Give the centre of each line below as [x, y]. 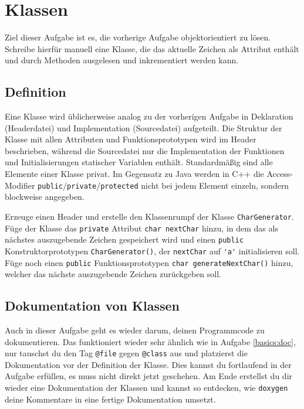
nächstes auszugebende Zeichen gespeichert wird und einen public [124, 239]
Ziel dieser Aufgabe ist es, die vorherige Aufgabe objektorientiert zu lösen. [138, 37]
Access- [280, 174]
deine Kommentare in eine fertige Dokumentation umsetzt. [110, 399]
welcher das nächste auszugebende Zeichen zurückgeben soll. [113, 274]
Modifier [20, 185]
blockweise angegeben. [45, 197]
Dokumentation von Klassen [92, 306]
